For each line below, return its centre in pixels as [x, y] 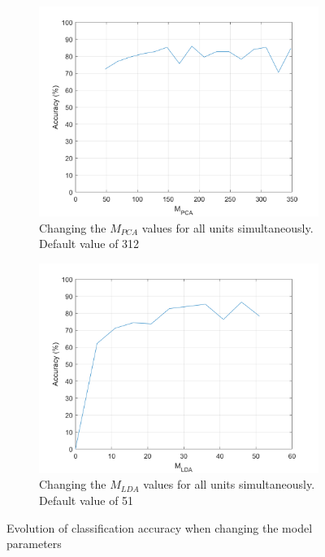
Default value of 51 [87, 500]
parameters [34, 544]
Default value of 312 [89, 244]
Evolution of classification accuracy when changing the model [160, 527]
